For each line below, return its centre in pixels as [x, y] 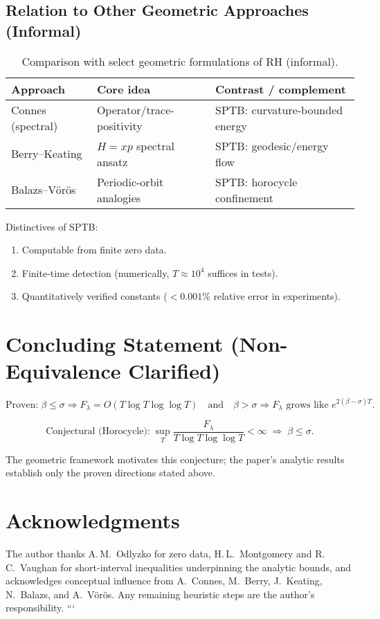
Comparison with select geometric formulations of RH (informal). [180, 61]
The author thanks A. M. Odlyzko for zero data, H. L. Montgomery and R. [165, 554]
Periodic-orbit [130, 181]
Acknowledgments [93, 520]
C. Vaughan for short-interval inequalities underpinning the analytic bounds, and [179, 567]
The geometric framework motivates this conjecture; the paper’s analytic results [175, 459]
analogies [119, 197]
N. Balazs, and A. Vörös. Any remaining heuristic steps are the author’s [160, 594]
